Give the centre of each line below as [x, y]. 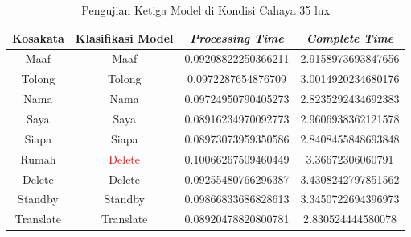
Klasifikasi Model [124, 37]
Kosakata [38, 37]
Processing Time [237, 37]
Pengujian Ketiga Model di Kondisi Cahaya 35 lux [206, 10]
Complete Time [350, 37]
